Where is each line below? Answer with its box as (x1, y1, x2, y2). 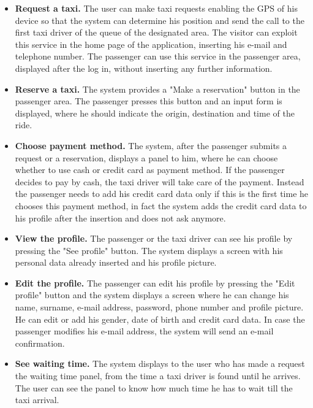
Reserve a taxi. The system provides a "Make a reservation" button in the (15, 82, 300, 95)
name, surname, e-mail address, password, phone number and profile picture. (15, 301, 304, 314)
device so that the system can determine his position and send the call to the (15, 13, 304, 26)
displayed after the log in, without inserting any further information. (15, 61, 273, 74)
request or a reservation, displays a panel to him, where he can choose (15, 151, 278, 164)
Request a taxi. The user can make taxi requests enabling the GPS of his (15, 2, 298, 14)
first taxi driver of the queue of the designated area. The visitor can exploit (15, 26, 298, 39)
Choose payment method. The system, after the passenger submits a (15, 139, 287, 152)
